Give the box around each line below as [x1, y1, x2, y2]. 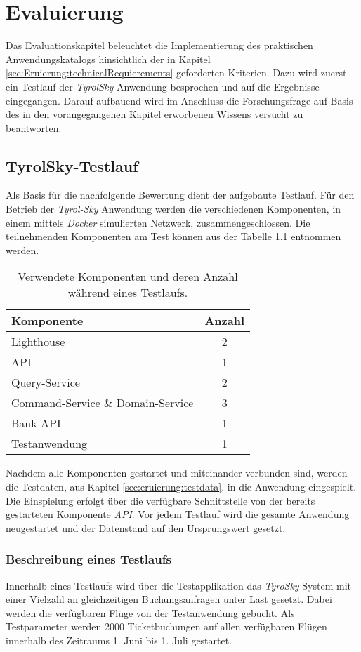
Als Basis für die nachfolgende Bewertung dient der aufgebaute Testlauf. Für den [6, 187, 355, 202]
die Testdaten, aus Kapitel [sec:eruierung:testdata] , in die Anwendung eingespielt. [6, 479, 357, 494]
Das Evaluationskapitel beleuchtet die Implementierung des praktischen [6, 38, 313, 53]
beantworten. [6, 120, 62, 135]
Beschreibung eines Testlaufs [6, 550, 171, 568]
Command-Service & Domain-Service [11, 394, 194, 411]
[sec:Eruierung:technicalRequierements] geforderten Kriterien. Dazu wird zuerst [6, 65, 347, 80]
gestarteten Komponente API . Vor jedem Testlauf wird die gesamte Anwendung [6, 507, 350, 521]
